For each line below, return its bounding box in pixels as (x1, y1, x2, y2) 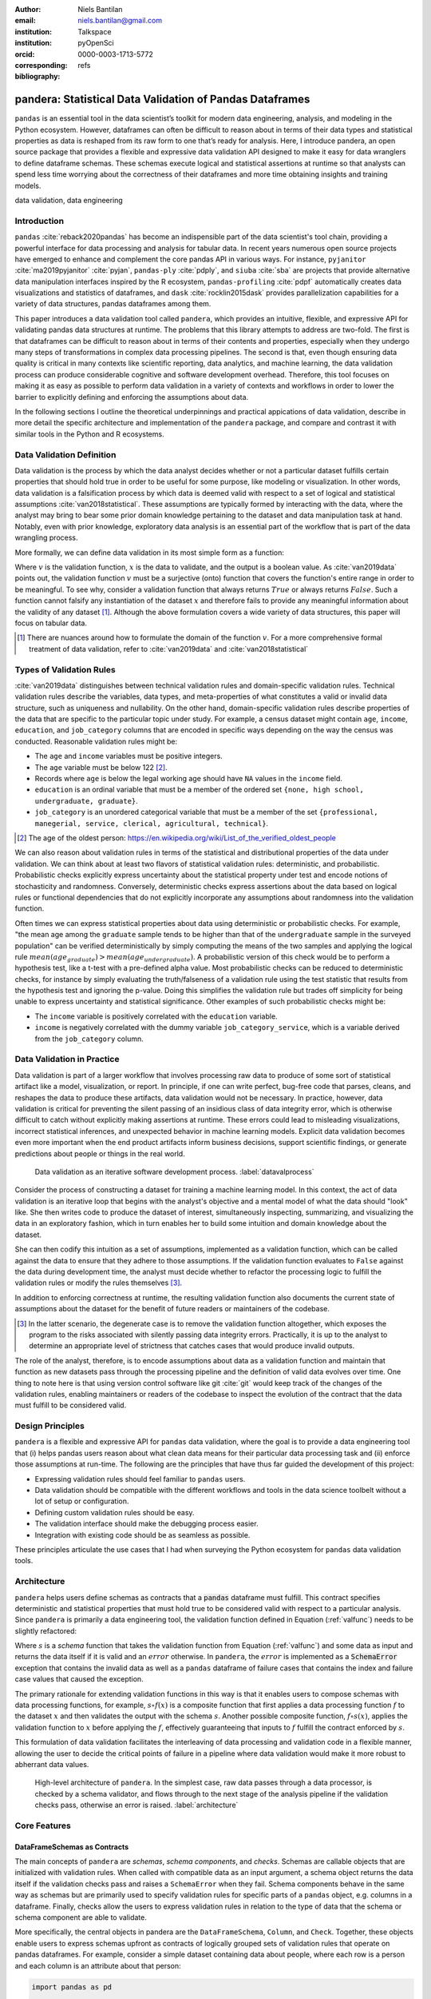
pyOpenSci (77, 38, 115, 48)
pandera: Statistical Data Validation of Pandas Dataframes (14, 93, 310, 106)
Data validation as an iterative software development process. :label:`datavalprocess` (34, 1167, 314, 1176)
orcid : (14, 49, 35, 59)
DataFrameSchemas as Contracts (14, 1841, 129, 1851)
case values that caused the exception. (14, 1674, 144, 1684)
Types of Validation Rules (14, 664, 116, 675)
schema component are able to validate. (14, 1913, 147, 1922)
